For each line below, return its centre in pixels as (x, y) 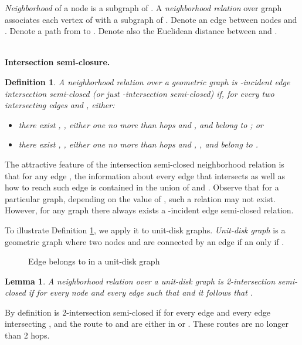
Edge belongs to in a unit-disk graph (94, 261)
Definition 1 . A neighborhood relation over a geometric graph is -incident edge (147, 81)
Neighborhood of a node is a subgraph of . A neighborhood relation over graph (143, 8)
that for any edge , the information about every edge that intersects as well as (145, 175)
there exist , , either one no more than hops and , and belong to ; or (141, 124)
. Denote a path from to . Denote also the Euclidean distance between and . (141, 31)
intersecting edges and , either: (60, 105)
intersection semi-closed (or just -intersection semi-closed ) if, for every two (140, 93)
